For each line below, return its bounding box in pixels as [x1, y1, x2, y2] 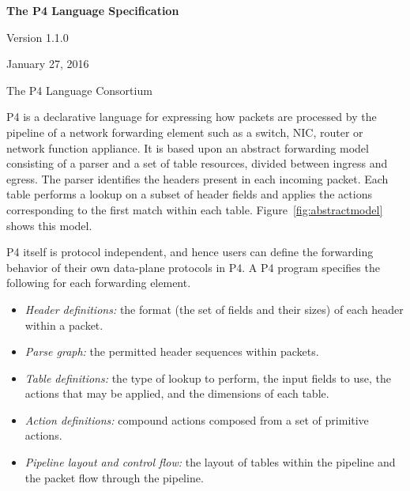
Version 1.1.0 [6, 28, 69, 45]
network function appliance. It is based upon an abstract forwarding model [6, 139, 369, 156]
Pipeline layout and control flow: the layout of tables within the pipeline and [24, 454, 396, 470]
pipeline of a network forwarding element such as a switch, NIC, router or [6, 123, 363, 140]
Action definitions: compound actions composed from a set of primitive [24, 411, 369, 428]
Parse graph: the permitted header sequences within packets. [24, 343, 319, 360]
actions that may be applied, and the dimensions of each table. [24, 385, 329, 402]
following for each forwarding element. [6, 274, 191, 291]
